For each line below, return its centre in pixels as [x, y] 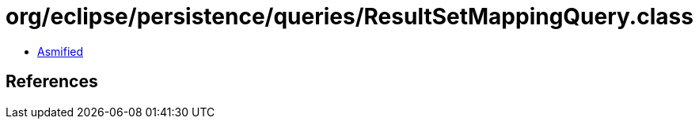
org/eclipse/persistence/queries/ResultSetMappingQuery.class [349, 17]
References [52, 82]
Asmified [61, 51]
